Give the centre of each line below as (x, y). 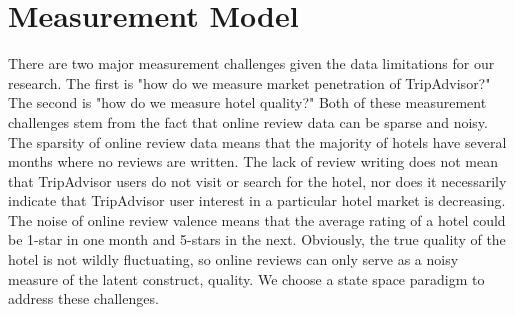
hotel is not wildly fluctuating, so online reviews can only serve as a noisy (233, 259)
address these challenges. (83, 298)
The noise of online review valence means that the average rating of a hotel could (257, 219)
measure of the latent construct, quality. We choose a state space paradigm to (246, 278)
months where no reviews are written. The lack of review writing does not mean (253, 161)
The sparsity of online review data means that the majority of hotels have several (257, 141)
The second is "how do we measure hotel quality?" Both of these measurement (247, 102)
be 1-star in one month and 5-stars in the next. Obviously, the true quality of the (257, 239)
